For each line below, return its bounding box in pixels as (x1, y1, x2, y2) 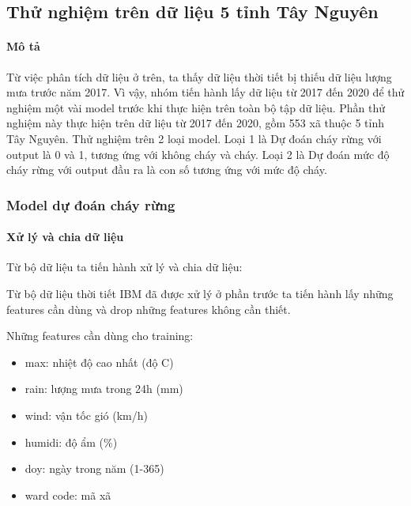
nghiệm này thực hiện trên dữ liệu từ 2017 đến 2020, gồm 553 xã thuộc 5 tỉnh (6, 115, 385, 131)
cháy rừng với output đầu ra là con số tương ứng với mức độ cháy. (6, 161, 327, 178)
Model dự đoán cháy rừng (6, 194, 175, 214)
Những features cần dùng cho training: (6, 327, 194, 344)
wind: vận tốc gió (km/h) (25, 406, 148, 423)
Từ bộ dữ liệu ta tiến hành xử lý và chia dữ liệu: (6, 259, 243, 275)
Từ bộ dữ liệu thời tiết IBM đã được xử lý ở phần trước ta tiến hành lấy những (6, 285, 394, 301)
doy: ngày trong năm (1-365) (25, 460, 164, 477)
